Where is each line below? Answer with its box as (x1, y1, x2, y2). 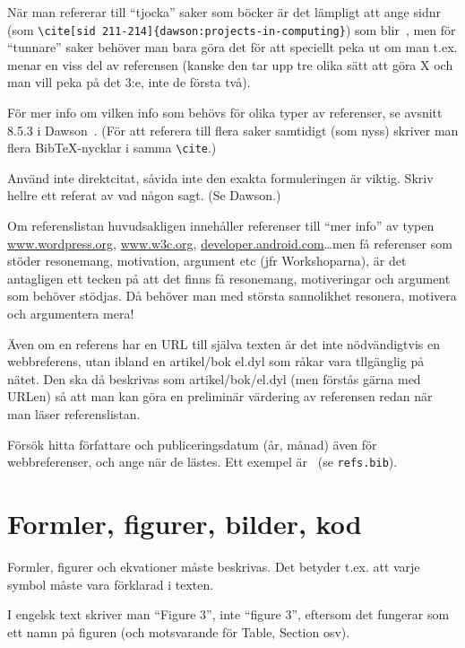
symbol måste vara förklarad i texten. (7, 574, 214, 593)
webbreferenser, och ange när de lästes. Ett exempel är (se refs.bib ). (7, 452, 398, 471)
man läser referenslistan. (7, 405, 141, 423)
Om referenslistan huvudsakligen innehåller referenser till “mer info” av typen (7, 216, 435, 235)
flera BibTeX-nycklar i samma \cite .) (7, 138, 217, 157)
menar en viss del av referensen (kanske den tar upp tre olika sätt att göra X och (7, 55, 453, 74)
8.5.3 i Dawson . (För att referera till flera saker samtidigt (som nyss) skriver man (7, 120, 459, 139)
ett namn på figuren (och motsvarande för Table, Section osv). (7, 622, 350, 641)
